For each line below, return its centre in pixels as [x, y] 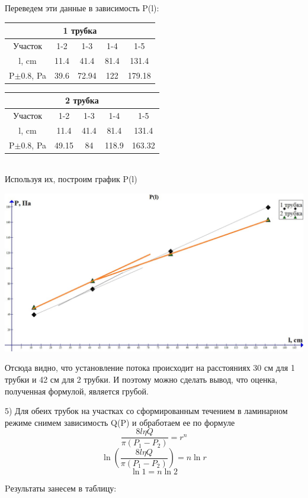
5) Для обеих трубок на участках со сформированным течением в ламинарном [146, 411]
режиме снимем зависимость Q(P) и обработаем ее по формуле [120, 422]
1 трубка [80, 30]
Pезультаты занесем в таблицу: [61, 488]
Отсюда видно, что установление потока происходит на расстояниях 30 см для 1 [150, 368]
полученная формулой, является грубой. [77, 391]
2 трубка [82, 100]
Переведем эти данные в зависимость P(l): [82, 8]
